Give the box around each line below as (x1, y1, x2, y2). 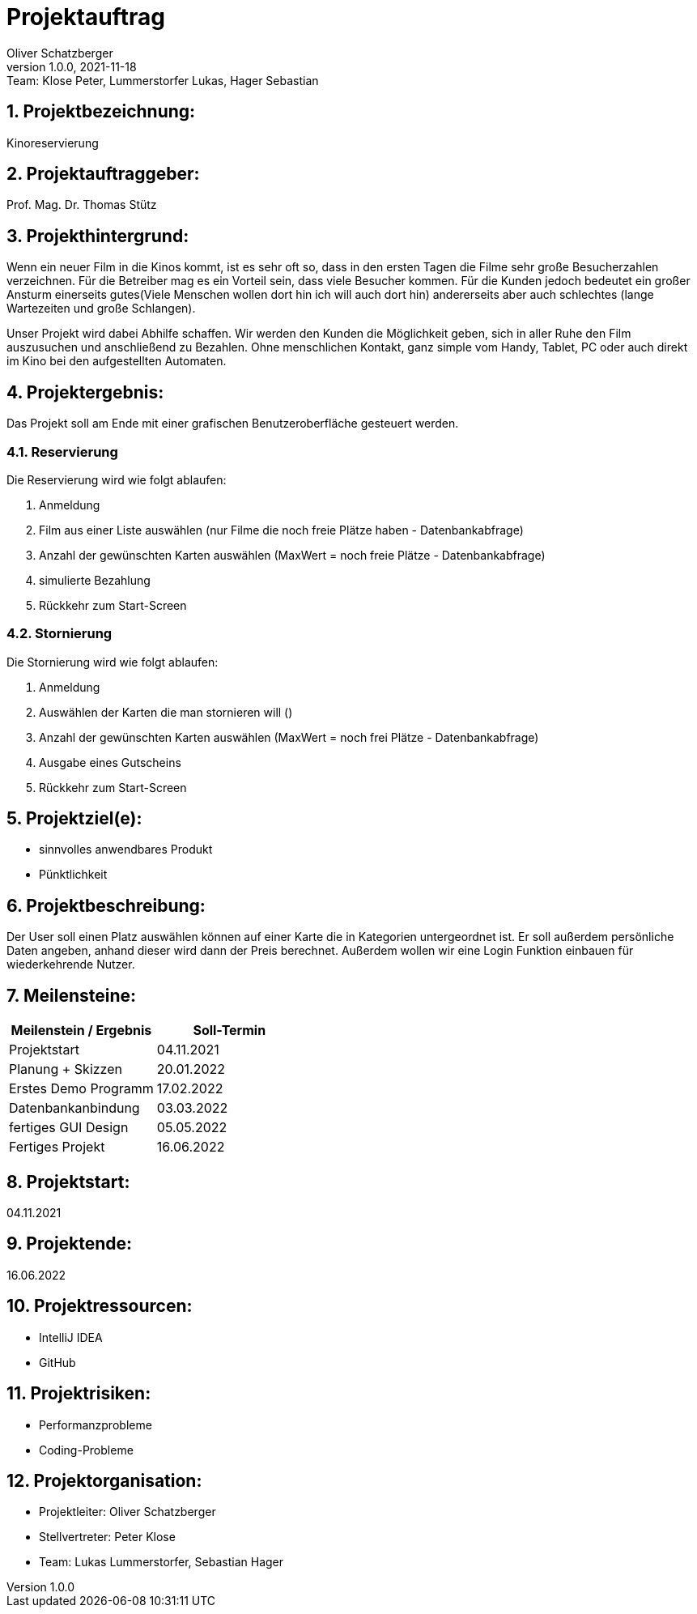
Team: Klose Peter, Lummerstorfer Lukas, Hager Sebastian (6, 73, 319, 87)
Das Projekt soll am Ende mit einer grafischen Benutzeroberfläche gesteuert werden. (6, 416, 459, 431)
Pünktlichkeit (39, 867, 108, 882)
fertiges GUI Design (9, 1119, 129, 1136)
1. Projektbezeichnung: (6, 101, 196, 122)
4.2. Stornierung (6, 625, 113, 642)
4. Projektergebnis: (6, 381, 164, 402)
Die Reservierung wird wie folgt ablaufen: (6, 472, 227, 487)
